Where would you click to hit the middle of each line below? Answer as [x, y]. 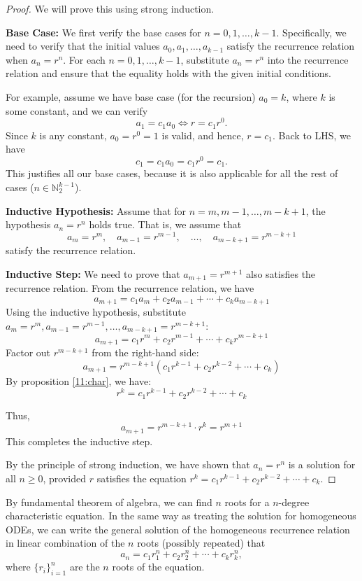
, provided [65, 478]
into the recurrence [308, 59]
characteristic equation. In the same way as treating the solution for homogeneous [181, 516]
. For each [84, 59]
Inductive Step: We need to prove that [93, 273]
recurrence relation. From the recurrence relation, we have [130, 288]
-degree [294, 502]
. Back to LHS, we [312, 135]
